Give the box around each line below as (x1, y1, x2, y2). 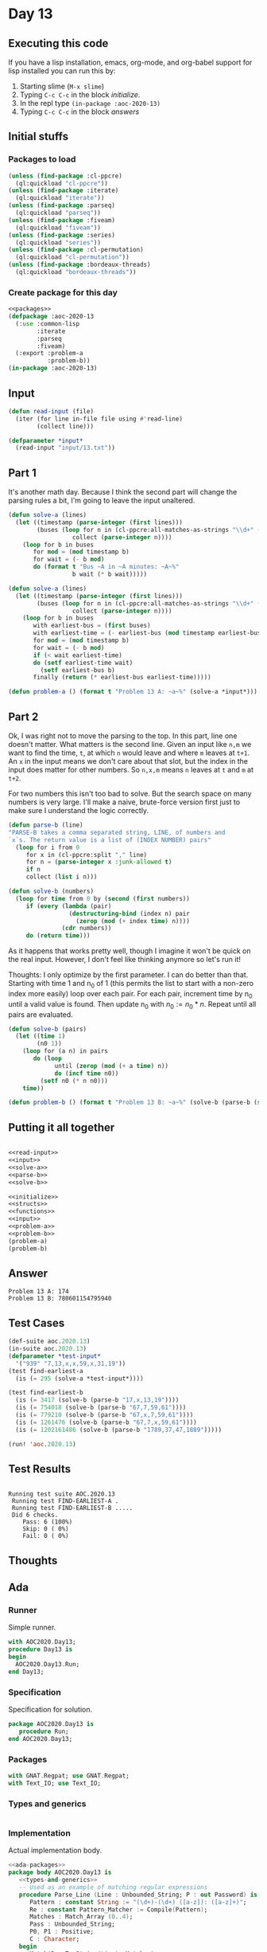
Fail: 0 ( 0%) (22, 1532, 69, 1540)
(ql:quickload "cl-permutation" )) (15, 253, 130, 261)
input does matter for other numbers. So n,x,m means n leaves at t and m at (8, 765, 254, 775)
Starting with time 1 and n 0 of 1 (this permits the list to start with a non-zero (8, 979, 254, 990)
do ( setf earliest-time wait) (33, 659, 133, 667)
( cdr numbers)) (61, 925, 112, 933)
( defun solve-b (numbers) (8, 887, 94, 896)
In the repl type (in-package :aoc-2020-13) (19, 99, 161, 108)
